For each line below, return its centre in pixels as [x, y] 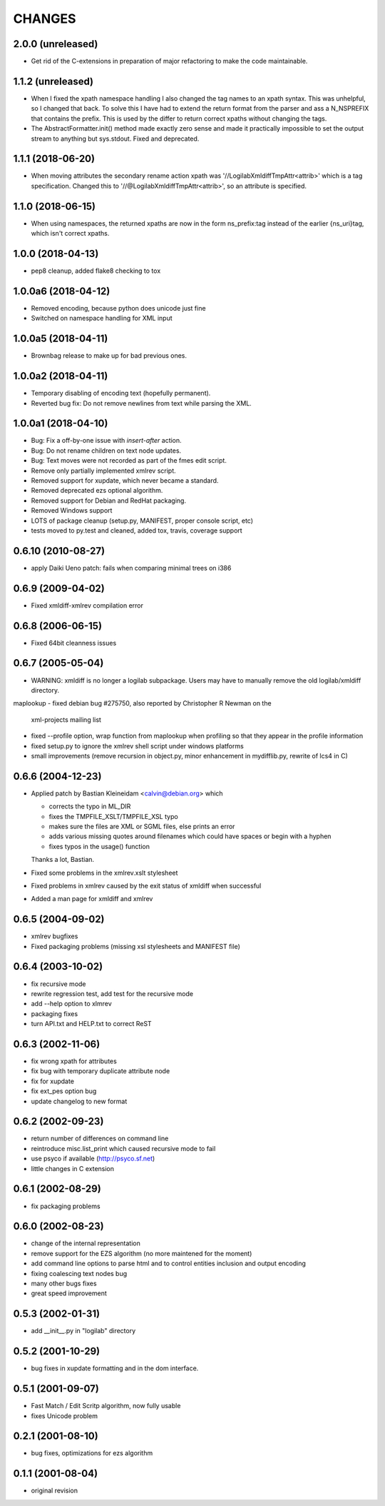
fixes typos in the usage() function [99, 846]
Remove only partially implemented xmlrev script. [103, 471]
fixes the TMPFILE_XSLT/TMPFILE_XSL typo [113, 816]
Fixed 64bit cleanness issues [74, 643]
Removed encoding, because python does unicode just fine [118, 308]
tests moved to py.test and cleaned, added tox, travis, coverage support [137, 530]
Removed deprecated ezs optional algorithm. [97, 491]
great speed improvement [69, 1293]
